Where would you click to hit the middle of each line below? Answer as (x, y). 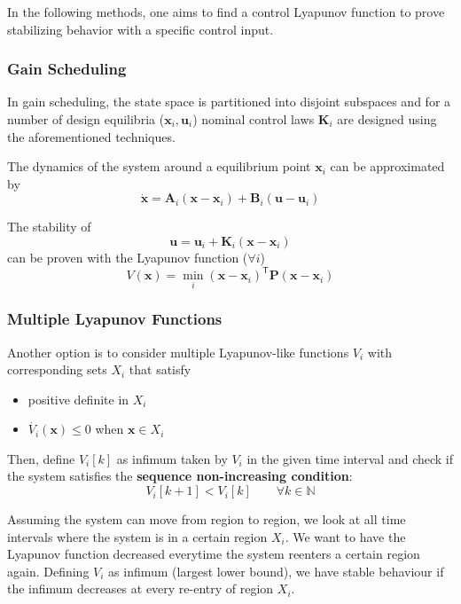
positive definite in (78, 399)
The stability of (49, 227)
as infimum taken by (172, 458)
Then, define (41, 458)
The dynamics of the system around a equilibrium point (159, 166)
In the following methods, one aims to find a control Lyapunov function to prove (226, 12)
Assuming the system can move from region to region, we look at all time (207, 519)
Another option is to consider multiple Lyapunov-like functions (178, 352)
